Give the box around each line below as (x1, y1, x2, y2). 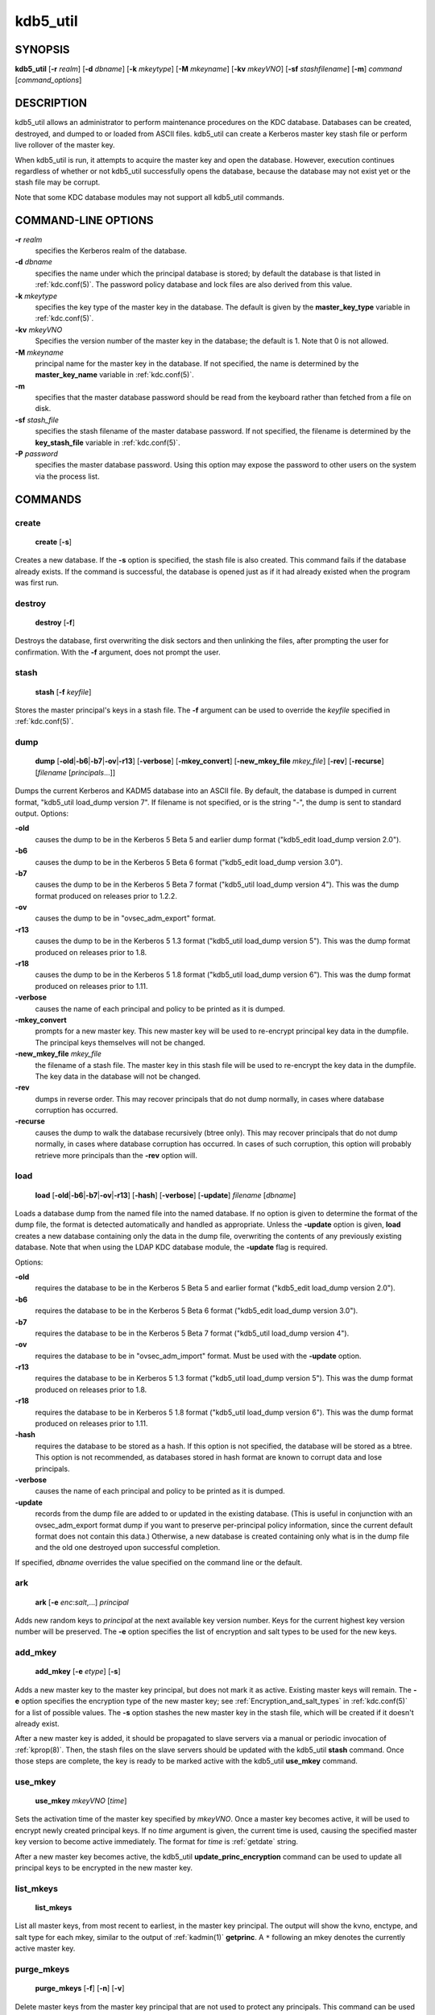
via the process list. (35, 472, 100, 481)
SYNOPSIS (14, 43, 70, 56)
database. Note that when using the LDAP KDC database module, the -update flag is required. (14, 1242, 328, 1253)
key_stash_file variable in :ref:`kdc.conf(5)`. (35, 438, 180, 447)
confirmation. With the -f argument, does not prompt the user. (14, 647, 221, 657)
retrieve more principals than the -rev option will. (35, 1150, 197, 1160)
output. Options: (14, 808, 68, 818)
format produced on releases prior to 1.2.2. (35, 891, 177, 900)
